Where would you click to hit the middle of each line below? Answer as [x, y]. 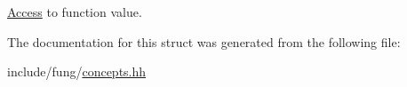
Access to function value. [75, 12]
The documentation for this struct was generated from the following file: [204, 41]
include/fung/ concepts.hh [77, 71]
